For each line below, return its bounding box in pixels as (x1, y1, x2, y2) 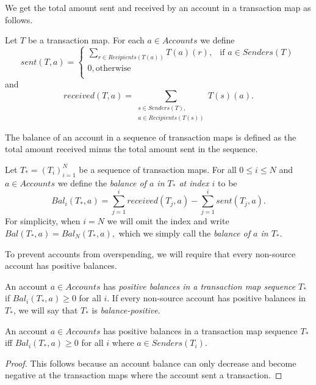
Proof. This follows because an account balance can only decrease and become (5, 356, 296, 369)
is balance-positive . (92, 303, 160, 316)
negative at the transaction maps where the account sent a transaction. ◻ (5, 369, 282, 381)
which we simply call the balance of (118, 226, 250, 239)
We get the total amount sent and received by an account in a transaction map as (5, 1, 311, 13)
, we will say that (13, 303, 78, 316)
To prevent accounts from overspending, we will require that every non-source (5, 247, 296, 260)
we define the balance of (57, 176, 146, 189)
